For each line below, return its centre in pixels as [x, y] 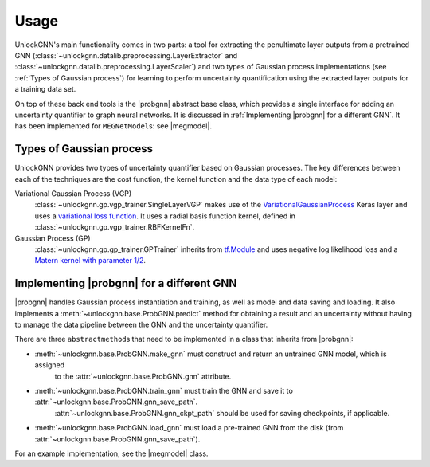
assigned [50, 365]
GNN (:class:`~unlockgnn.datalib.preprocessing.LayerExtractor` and [126, 55]
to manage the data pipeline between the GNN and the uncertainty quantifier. [141, 324]
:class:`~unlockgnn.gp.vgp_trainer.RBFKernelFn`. [115, 227]
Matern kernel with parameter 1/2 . [90, 261]
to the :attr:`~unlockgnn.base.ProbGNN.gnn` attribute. [143, 376]
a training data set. [45, 89]
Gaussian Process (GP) [53, 238]
